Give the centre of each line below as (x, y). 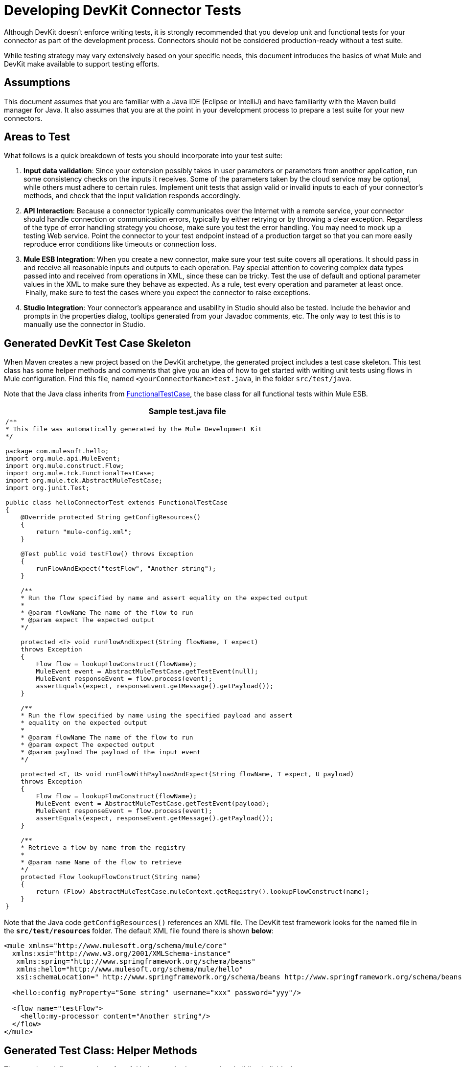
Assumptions (37, 83)
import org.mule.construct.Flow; (65, 466)
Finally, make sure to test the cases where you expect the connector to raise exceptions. (168, 293)
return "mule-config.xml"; (84, 532)
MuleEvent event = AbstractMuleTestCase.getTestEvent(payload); (153, 804)
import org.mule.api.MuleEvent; (63, 459)
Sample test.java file (187, 411)
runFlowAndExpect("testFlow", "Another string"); (126, 569)
